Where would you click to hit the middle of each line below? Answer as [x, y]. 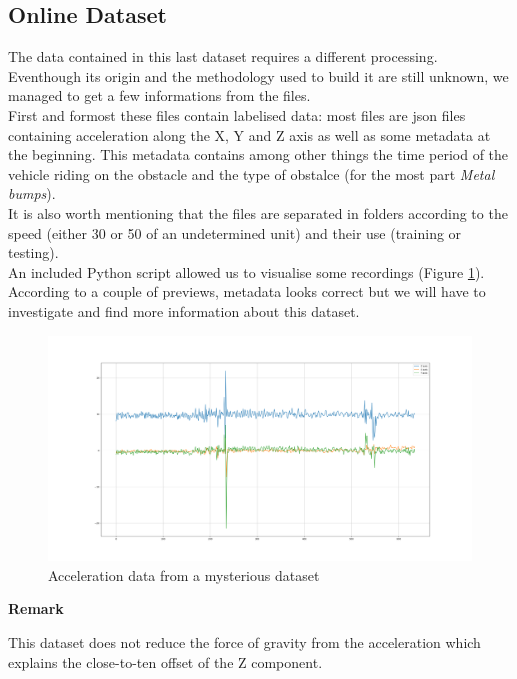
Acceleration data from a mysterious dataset [184, 574]
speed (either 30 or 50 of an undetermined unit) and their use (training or [235, 232]
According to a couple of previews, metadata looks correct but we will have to [247, 291]
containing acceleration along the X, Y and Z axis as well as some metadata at [249, 134]
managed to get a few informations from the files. [159, 95]
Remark [36, 608]
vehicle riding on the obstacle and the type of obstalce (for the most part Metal [251, 173]
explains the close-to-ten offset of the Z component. [165, 661]
